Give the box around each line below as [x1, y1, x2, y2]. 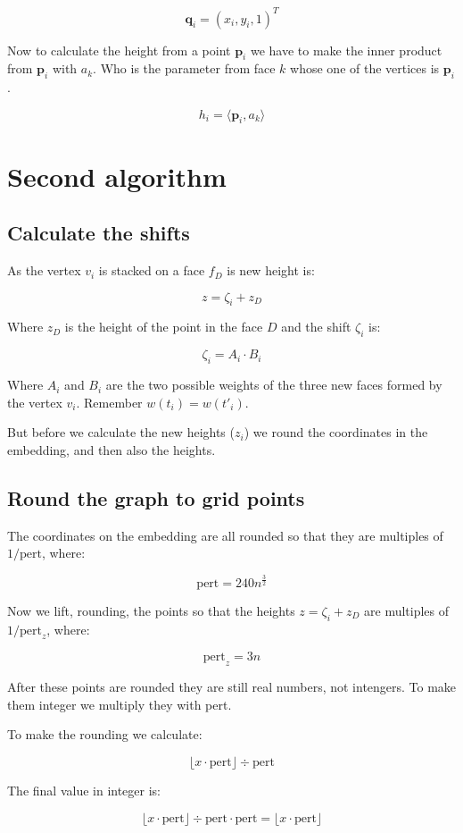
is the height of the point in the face [64, 317, 263, 336]
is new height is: [227, 261, 315, 280]
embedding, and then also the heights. [7, 440, 216, 459]
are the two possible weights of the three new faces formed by [105, 375, 442, 394]
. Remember [76, 392, 143, 411]
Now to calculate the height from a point [7, 40, 231, 59]
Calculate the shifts [7, 219, 190, 247]
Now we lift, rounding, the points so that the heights [7, 601, 295, 619]
